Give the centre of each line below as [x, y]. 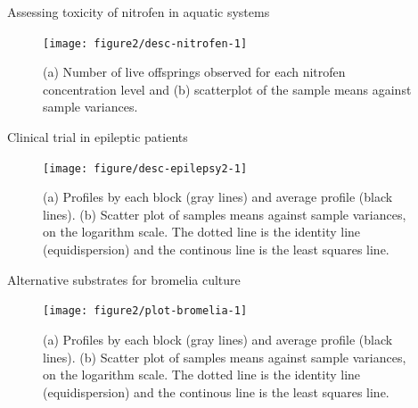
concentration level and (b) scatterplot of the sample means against [227, 89]
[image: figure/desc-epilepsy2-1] [145, 168]
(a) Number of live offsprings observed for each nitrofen [194, 72]
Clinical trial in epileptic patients [98, 137]
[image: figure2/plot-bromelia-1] [145, 311]
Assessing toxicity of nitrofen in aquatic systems [139, 12]
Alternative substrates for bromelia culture [124, 279]
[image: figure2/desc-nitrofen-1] [145, 43]
